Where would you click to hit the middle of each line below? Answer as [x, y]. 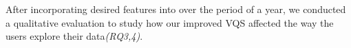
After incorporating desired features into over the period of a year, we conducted [176, 9]
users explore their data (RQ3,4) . [74, 36]
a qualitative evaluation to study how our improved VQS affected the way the [170, 22]
